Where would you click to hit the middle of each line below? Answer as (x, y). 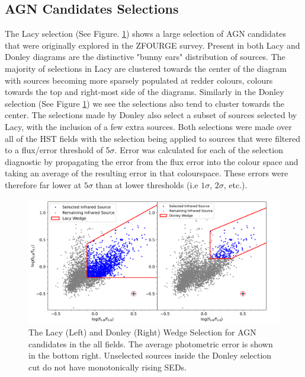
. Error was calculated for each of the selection (199, 150)
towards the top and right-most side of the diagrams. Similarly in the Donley (145, 92)
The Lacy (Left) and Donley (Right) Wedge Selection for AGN (142, 332)
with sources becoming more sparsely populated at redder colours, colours (139, 80)
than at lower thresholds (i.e (147, 184)
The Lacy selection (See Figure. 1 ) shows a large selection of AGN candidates (145, 34)
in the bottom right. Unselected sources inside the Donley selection (150, 355)
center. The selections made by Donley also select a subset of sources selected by (151, 115)
